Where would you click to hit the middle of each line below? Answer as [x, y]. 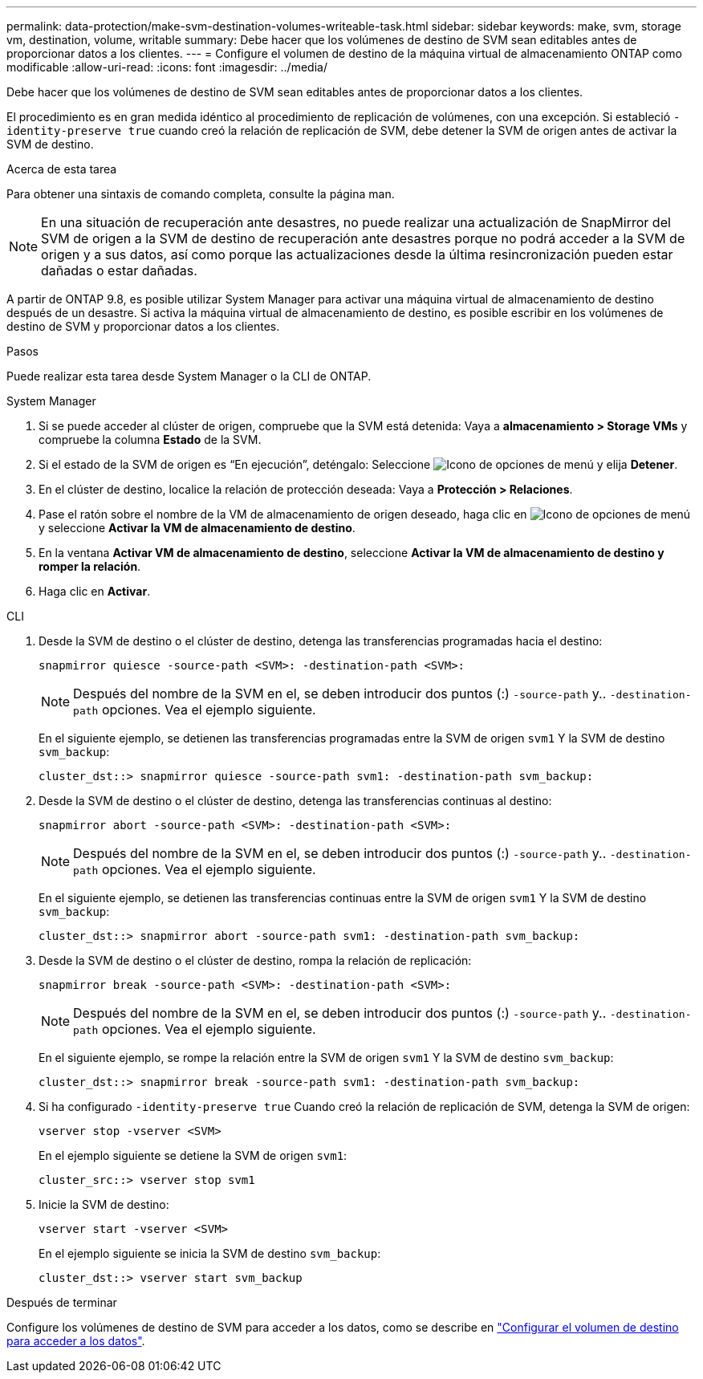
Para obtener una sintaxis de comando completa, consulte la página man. [201, 194]
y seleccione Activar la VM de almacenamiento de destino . [197, 528]
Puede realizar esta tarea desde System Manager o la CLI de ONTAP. [189, 376]
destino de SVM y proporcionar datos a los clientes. [143, 326]
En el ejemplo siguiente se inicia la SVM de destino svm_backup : [210, 1253]
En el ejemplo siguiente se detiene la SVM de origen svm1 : [193, 1155]
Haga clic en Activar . [95, 591]
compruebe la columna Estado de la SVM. [150, 439]
